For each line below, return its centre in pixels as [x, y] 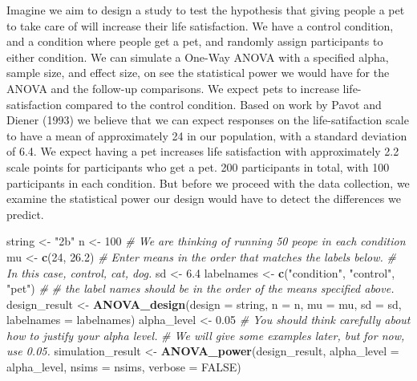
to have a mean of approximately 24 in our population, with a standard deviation [207, 135]
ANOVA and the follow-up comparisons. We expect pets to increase [173, 88]
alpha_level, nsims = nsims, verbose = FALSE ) [124, 367]
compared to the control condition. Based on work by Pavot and [223, 104]
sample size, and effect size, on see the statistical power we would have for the [198, 73]
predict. [25, 214]
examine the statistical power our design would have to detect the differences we [204, 199]
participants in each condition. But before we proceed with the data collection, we [208, 182]
